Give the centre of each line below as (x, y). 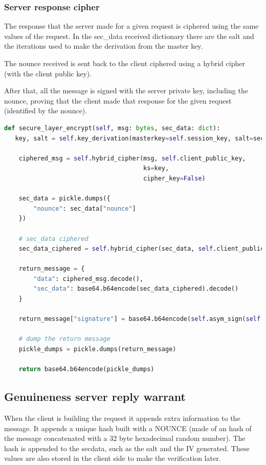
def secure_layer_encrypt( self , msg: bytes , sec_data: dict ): (112, 128)
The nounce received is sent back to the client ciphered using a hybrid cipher (125, 63)
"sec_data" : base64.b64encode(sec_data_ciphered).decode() (136, 289)
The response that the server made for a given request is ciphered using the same (131, 26)
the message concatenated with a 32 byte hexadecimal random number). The (125, 438)
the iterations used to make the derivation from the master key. (104, 46)
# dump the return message (64, 339)
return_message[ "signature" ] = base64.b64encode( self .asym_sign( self (140, 319)
